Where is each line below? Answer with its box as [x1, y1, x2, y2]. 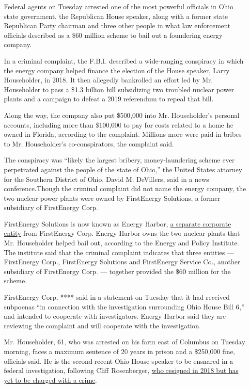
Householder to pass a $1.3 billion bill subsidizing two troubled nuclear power [4, 84, 234, 94]
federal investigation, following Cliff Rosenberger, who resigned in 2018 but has [4, 365, 239, 375]
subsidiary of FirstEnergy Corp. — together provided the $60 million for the [4, 266, 231, 276]
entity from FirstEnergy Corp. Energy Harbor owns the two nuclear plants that [4, 228, 240, 238]
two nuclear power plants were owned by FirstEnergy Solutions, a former [4, 193, 220, 203]
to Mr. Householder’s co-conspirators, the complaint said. [4, 138, 174, 148]
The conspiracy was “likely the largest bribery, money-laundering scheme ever [4, 155, 235, 165]
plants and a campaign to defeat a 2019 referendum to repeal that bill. [4, 94, 214, 104]
